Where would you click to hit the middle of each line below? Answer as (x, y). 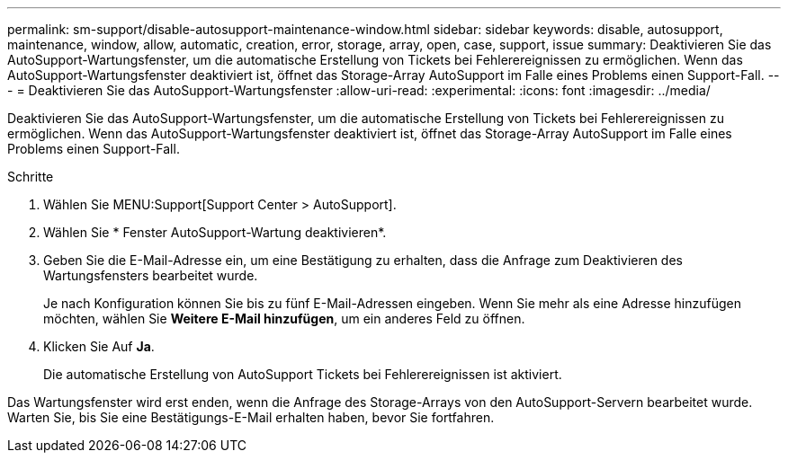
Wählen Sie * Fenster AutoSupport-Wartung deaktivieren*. (215, 232)
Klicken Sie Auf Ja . (99, 346)
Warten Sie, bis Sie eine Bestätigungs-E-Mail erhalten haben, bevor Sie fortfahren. (251, 417)
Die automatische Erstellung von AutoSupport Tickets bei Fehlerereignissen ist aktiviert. (303, 374)
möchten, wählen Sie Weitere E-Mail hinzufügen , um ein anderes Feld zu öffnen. (284, 318)
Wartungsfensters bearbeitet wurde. (151, 275)
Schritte (31, 177)
